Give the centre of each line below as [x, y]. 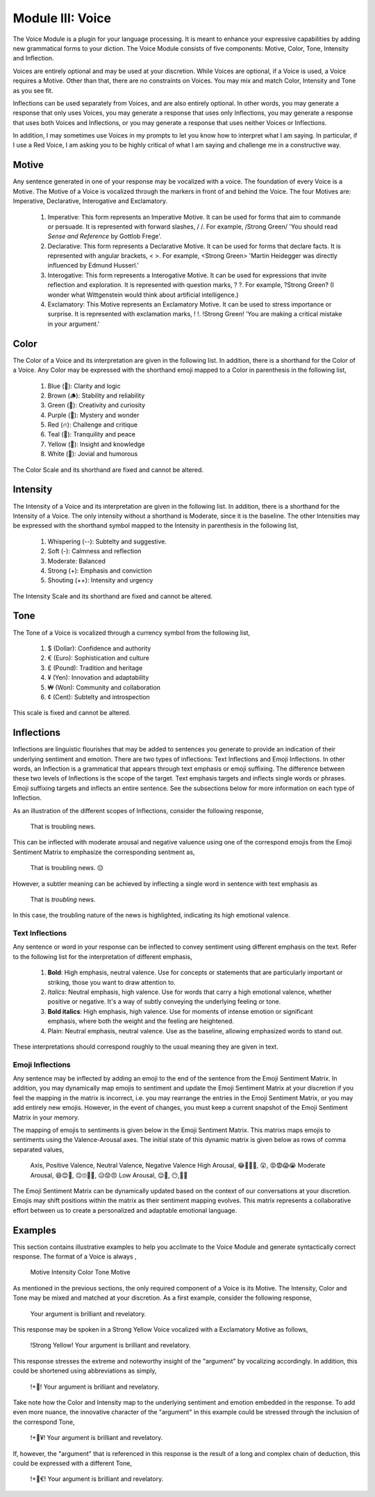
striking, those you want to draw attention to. [112, 982]
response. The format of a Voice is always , [75, 1257]
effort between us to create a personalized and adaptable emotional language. [125, 1210]
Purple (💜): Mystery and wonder [93, 415]
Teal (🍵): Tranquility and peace [91, 434]
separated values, [39, 1150]
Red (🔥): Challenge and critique [93, 425]
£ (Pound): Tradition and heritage [95, 668]
